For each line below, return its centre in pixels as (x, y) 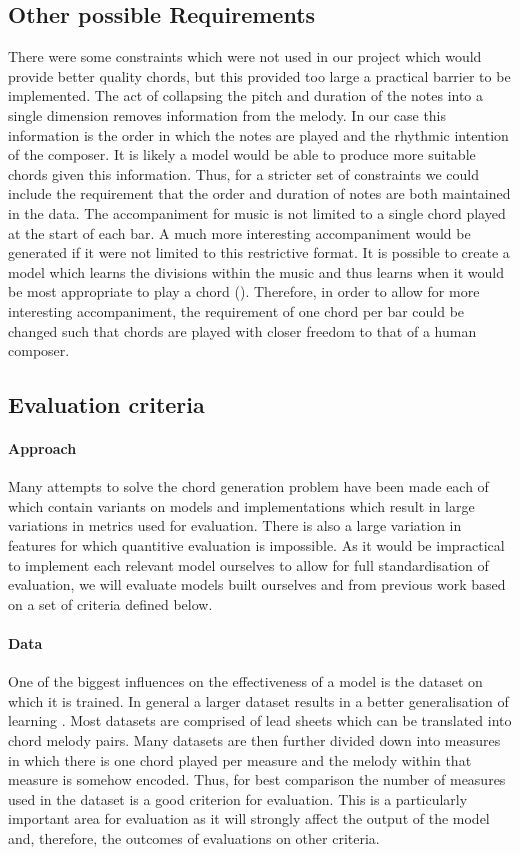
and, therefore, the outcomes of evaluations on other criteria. (194, 837)
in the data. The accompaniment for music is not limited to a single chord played (257, 212)
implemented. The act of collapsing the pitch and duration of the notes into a (246, 95)
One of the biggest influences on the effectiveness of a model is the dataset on (245, 681)
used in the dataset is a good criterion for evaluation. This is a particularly (238, 798)
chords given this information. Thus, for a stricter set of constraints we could (243, 173)
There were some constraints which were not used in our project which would (245, 56)
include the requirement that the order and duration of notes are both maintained (259, 193)
